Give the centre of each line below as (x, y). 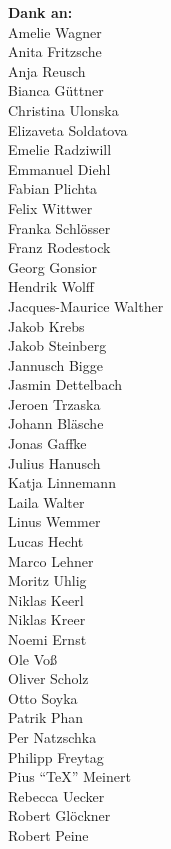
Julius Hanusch (54, 462)
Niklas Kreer (47, 619)
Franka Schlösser (59, 227)
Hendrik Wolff (51, 286)
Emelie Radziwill (60, 149)
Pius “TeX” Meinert (69, 776)
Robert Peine (48, 834)
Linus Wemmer (54, 521)
